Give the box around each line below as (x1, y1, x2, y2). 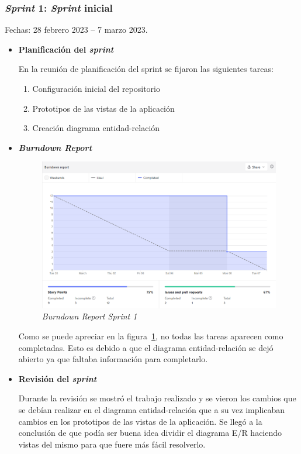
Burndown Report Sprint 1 (41, 310, 137, 322)
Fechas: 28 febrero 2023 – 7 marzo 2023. (5, 23, 148, 36)
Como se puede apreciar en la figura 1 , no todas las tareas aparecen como (18, 330, 283, 342)
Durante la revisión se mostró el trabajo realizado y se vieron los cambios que (18, 392, 296, 404)
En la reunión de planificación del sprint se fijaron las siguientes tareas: (18, 63, 274, 75)
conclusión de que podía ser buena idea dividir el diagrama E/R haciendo (18, 427, 282, 439)
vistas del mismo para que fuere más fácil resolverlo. (18, 438, 206, 450)
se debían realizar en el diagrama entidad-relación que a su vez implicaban (18, 404, 285, 416)
